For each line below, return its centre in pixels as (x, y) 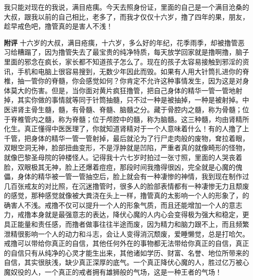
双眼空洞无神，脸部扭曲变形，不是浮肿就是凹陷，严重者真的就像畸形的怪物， (126, 148)
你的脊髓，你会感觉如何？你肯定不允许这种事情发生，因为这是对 (140, 81)
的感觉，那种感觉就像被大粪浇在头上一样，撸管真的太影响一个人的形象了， (123, 195)
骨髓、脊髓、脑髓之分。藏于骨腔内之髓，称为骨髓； (160, 109)
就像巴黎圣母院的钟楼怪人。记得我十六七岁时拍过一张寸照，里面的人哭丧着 (123, 157)
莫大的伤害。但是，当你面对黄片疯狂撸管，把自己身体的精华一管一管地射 (126, 90)
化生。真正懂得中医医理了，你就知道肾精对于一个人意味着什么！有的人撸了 (123, 129)
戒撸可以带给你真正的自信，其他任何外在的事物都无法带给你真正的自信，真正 (126, 243)
